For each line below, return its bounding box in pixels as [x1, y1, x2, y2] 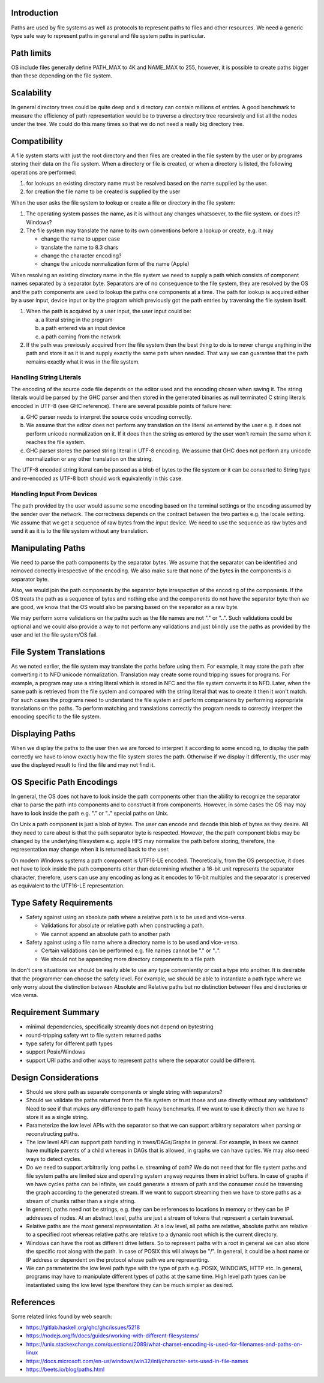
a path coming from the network [41, 333, 121, 340]
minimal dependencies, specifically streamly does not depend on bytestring [26, 1023, 214, 1030]
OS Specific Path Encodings [11, 777, 118, 787]
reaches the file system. [26, 439, 86, 446]
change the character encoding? [41, 252, 122, 259]
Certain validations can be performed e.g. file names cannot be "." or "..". [41, 947, 221, 954]
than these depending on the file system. [11, 72, 113, 79]
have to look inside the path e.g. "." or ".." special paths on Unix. [11, 809, 169, 817]
